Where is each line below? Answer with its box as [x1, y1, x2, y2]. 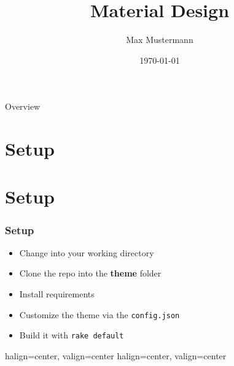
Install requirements [19, 288, 95, 300]
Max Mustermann [126, 33, 193, 46]
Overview [5, 100, 41, 113]
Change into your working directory [19, 246, 154, 259]
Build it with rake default [19, 329, 124, 341]
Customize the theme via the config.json [19, 308, 180, 321]
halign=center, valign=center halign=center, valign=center [5, 349, 227, 362]
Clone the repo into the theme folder [19, 267, 162, 280]
